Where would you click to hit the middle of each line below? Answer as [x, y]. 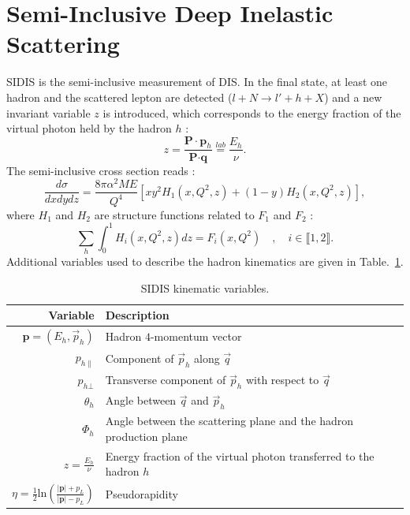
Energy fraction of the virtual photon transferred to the [240, 455]
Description [137, 315]
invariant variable [48, 112]
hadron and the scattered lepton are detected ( [119, 97]
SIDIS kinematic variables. [205, 287]
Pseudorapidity [142, 494]
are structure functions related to [174, 214]
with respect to [282, 380]
